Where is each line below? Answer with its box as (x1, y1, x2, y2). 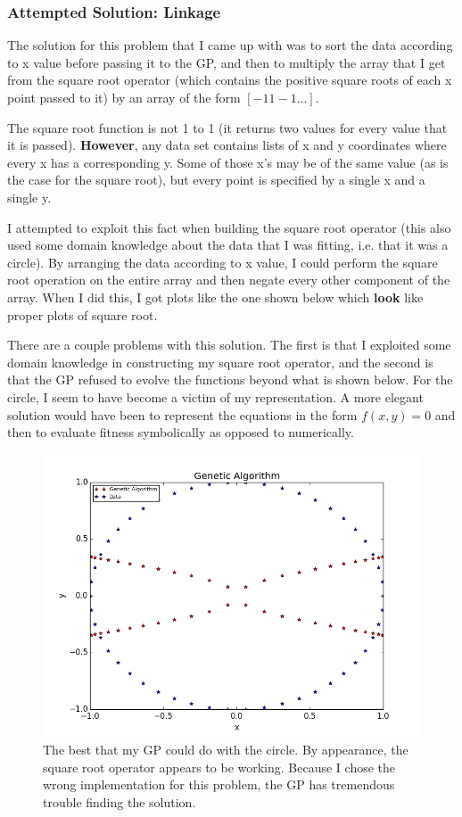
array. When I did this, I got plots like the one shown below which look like (7, 287, 424, 306)
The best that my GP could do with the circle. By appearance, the (43, 740, 408, 759)
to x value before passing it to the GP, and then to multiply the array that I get (7, 53, 446, 71)
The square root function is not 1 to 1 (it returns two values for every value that (7, 118, 448, 136)
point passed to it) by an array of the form (7, 88, 241, 106)
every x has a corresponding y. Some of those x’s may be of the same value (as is (7, 153, 449, 171)
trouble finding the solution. (43, 793, 196, 812)
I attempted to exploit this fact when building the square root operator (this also (7, 218, 451, 236)
